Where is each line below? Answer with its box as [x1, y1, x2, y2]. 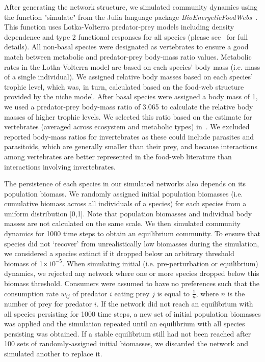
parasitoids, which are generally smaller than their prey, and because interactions [4, 141, 257, 152]
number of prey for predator [4, 298, 92, 309]
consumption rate [4, 288, 59, 298]
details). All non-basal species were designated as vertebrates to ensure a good [4, 41, 249, 52]
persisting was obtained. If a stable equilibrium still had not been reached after [4, 328, 251, 339]
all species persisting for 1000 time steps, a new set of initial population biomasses [4, 308, 261, 319]
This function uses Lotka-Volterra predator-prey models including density [4, 21, 234, 32]
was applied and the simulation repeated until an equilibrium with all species [4, 318, 245, 329]
